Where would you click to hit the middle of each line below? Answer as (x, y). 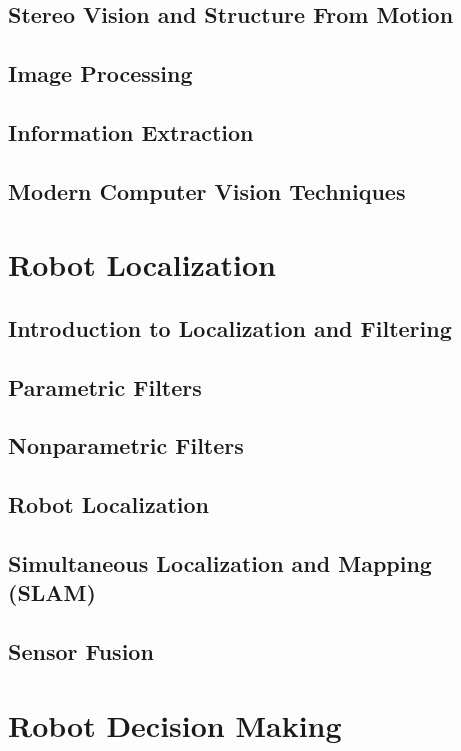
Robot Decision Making (175, 724)
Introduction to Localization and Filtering (230, 327)
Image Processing (100, 73)
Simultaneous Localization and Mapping (220, 563)
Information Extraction (131, 131)
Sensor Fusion (81, 651)
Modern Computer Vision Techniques (207, 190)
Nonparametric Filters (126, 445)
